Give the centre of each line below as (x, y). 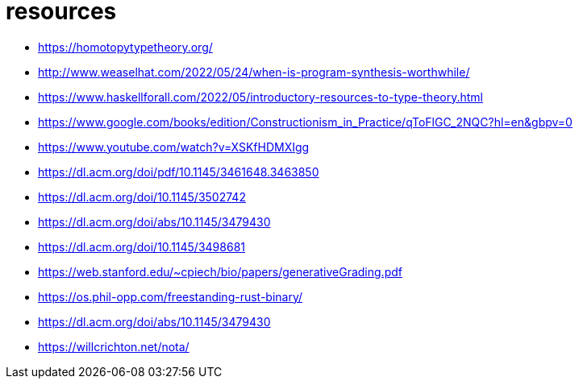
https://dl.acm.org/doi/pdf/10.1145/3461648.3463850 (179, 172)
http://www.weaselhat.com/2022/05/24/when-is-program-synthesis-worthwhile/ (254, 72)
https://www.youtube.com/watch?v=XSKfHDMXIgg (174, 147)
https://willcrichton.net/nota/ (114, 346)
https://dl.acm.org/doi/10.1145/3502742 (142, 197)
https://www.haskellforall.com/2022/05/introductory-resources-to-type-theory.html (260, 97)
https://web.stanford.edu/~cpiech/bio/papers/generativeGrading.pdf (220, 271)
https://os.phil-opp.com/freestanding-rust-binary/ (171, 296)
